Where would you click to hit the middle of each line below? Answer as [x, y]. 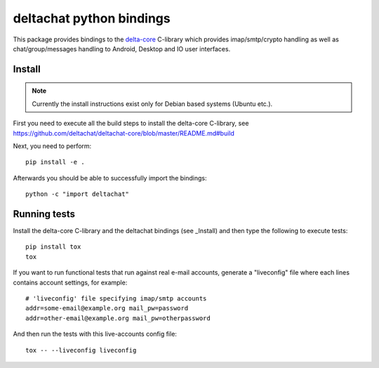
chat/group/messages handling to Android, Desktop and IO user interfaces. [122, 48]
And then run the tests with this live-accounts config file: [95, 334]
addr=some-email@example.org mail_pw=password [107, 308]
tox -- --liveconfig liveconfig [81, 350]
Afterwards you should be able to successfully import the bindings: [110, 178]
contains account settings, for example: [70, 282]
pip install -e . [55, 162]
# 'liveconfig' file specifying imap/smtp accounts [116, 298]
